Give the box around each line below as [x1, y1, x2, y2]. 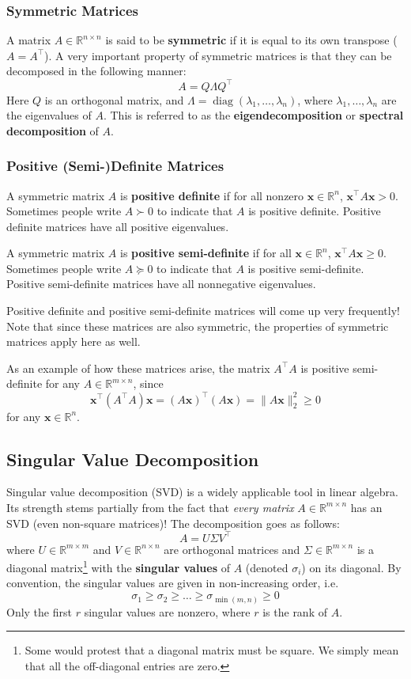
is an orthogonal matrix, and [44, 91, 184, 108]
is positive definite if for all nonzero [120, 187, 304, 203]
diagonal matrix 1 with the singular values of [6, 557, 231, 575]
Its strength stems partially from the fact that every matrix [6, 499, 294, 515]
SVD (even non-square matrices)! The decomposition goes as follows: [6, 514, 340, 531]
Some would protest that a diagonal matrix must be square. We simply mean [25, 642, 399, 658]
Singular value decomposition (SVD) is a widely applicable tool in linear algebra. [6, 484, 398, 500]
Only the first [6, 603, 72, 620]
